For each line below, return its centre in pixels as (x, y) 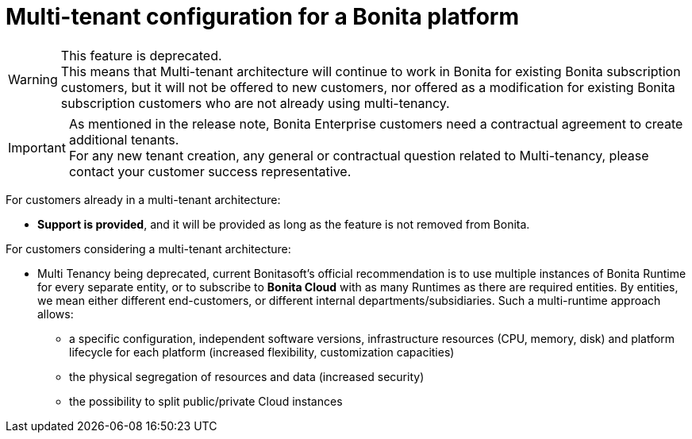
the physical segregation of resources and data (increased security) (247, 376)
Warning (33, 79)
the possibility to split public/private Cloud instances (206, 401)
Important (37, 147)
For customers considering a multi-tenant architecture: (148, 248)
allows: (56, 314)
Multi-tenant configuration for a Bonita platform (262, 17)
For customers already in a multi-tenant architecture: (143, 199)
